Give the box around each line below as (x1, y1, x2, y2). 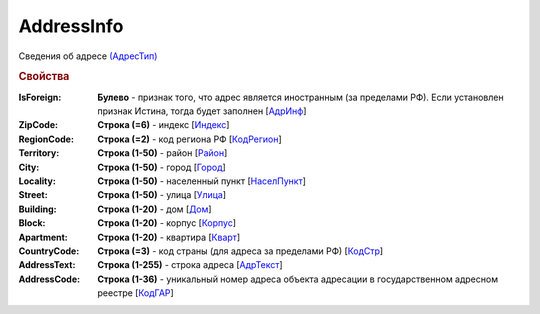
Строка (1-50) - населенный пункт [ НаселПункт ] (97, 175, 307, 187)
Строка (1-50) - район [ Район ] (97, 147, 228, 159)
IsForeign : (18, 91, 62, 103)
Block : (18, 217, 46, 229)
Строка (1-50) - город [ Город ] (97, 161, 227, 173)
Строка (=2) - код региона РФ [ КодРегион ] (97, 133, 282, 145)
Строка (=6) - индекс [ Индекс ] (97, 119, 230, 131)
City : (18, 161, 40, 173)
